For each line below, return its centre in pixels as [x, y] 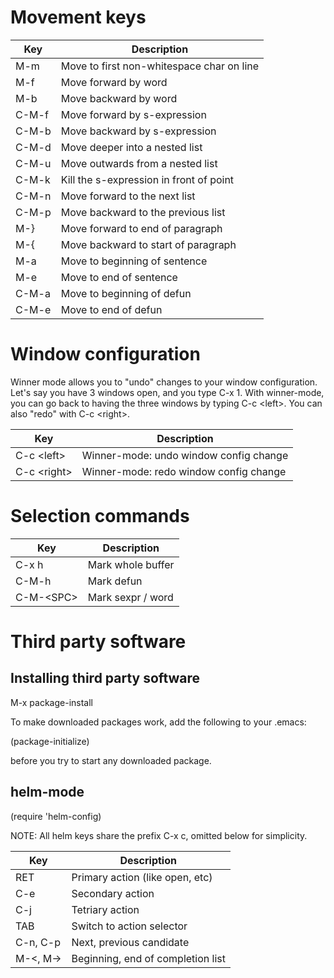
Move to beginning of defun [126, 293]
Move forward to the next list [128, 196]
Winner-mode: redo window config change [184, 471]
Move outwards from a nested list [139, 163]
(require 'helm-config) [56, 816]
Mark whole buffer [131, 564]
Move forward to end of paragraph [141, 228]
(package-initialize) [50, 741]
